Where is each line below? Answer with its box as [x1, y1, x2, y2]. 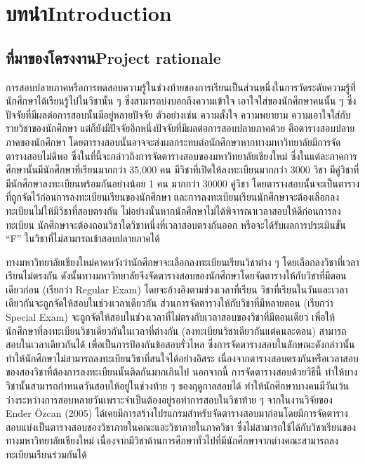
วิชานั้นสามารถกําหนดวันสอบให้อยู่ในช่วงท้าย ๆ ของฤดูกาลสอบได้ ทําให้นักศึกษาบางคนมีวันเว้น [6, 378, 350, 393]
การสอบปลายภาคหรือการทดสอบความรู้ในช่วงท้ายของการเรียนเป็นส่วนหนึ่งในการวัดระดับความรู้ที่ [6, 79, 356, 94]
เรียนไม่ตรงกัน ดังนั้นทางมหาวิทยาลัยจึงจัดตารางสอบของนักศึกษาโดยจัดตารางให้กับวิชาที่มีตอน [6, 268, 347, 283]
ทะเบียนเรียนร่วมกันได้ [6, 447, 87, 462]
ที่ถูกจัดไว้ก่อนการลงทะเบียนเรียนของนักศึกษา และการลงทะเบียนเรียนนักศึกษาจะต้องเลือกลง [6, 190, 340, 204]
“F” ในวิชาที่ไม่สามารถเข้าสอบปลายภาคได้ [6, 231, 160, 246]
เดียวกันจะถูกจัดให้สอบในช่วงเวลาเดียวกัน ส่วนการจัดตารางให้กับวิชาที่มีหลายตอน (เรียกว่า [6, 296, 333, 310]
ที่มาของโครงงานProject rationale [6, 46, 221, 68]
